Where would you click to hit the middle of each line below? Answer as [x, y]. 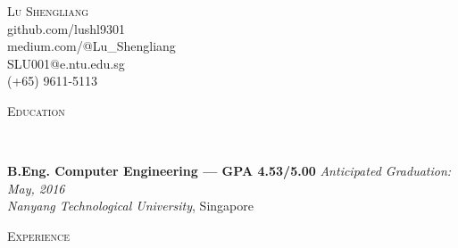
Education [36, 110]
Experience [38, 235]
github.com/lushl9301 [66, 28]
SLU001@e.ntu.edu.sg [66, 63]
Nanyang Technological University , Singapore [130, 206]
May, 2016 [36, 188]
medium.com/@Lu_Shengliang [92, 46]
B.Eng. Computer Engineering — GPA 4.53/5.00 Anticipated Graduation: [229, 171]
